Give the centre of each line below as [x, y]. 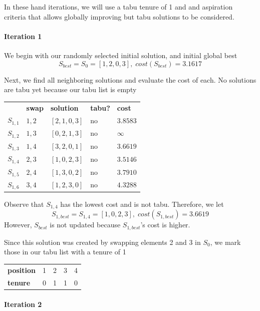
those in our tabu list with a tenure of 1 [65, 252]
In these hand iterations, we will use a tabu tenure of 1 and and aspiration [118, 7]
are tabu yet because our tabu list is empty [70, 89]
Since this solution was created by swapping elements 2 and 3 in [102, 242]
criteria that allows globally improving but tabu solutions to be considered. [119, 16]
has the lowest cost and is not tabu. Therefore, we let [142, 204]
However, [18, 225]
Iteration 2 [23, 304]
